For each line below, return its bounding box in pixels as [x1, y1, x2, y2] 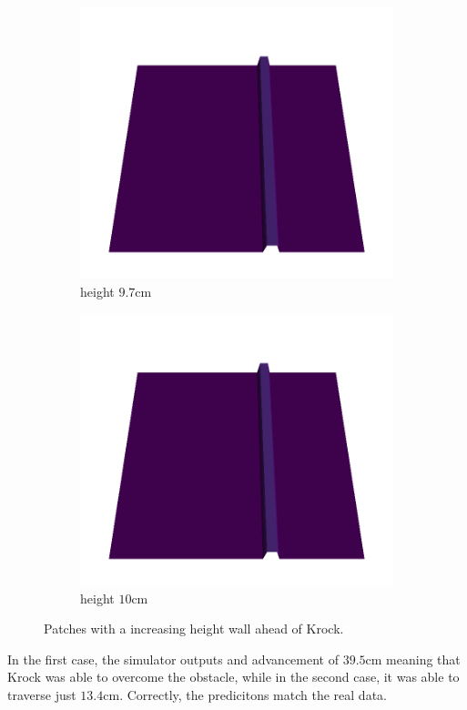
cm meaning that [365, 649, 461, 668]
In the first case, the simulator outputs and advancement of [7, 649, 339, 668]
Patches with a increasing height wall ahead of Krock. [44, 619, 344, 638]
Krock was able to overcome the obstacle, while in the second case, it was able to [7, 667, 460, 686]
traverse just [7, 685, 76, 704]
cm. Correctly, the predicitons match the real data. [103, 685, 387, 704]
